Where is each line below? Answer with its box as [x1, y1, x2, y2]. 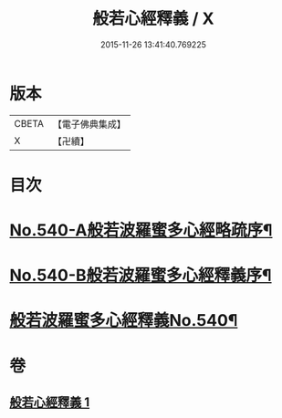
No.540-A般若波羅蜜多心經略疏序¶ [9, 220, 273, 241]
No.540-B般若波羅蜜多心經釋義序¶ [9, 266, 272, 286]
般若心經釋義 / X [92, 8, 214, 29]
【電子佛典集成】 [52, 118, 126, 131]
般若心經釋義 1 [9, 394, 90, 411]
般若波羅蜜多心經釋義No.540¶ [9, 310, 238, 331]
